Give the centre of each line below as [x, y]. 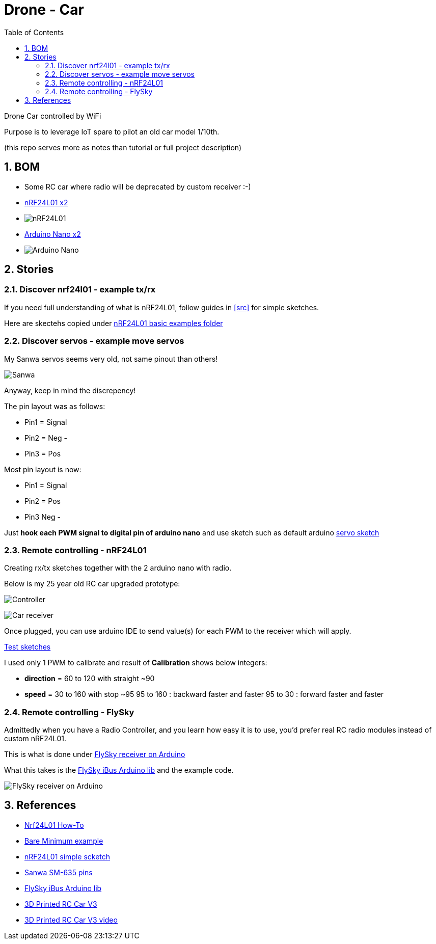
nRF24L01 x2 [46, 202]
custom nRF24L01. [35, 739]
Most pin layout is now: [43, 469]
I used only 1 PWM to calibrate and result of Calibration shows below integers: [136, 663]
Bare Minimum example [64, 841]
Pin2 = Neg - [46, 438]
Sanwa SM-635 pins [59, 872]
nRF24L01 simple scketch [67, 856]
